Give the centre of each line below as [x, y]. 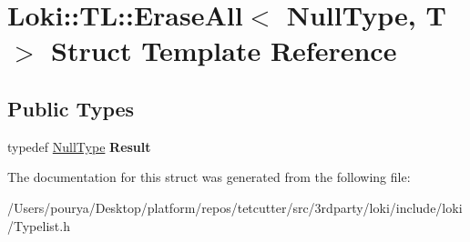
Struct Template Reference [224, 50]
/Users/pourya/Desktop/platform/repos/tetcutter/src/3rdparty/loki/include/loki [235, 207]
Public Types [71, 108]
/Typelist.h [39, 225]
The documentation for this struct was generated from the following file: [209, 177]
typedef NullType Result [79, 146]
